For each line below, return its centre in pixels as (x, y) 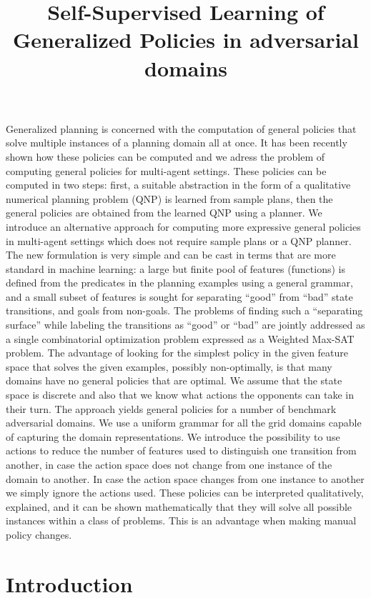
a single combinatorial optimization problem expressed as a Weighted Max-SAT (180, 338)
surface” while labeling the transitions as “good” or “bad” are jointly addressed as (185, 325)
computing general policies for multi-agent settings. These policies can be (166, 170)
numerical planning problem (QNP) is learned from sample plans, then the (169, 198)
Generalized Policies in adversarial (186, 40)
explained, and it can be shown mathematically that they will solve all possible (179, 506)
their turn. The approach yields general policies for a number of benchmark (171, 408)
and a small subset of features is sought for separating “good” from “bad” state (179, 296)
